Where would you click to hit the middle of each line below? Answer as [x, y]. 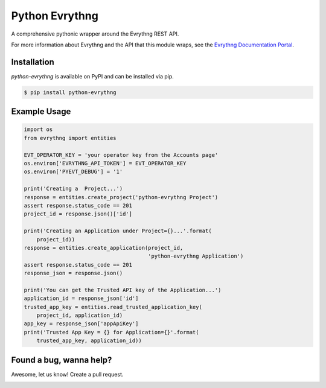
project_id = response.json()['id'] [78, 214]
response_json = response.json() [73, 273]
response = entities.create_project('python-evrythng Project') [121, 197]
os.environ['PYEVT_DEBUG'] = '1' [73, 172]
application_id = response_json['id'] [81, 298]
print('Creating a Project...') [73, 189]
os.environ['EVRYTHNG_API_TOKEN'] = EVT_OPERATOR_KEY [105, 163]
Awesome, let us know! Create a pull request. [67, 374]
